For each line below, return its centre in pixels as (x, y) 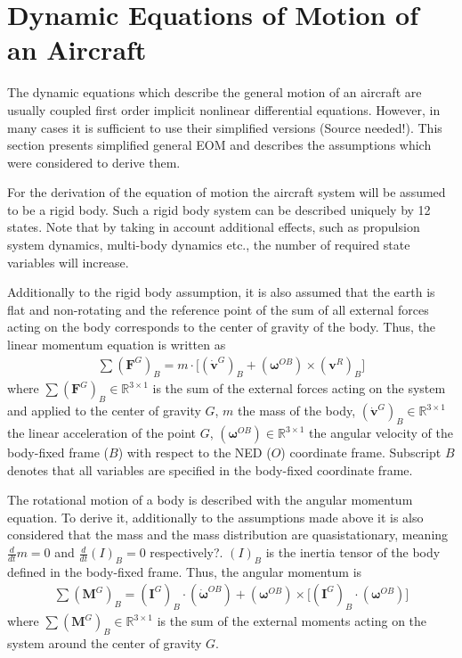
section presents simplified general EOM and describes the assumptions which (219, 145)
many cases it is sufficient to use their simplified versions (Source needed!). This (225, 127)
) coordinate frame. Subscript (361, 452)
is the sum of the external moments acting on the (292, 621)
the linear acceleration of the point (102, 433)
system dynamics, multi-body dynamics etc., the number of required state (209, 245)
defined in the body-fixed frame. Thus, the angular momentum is (185, 571)
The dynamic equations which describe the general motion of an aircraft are (215, 92)
